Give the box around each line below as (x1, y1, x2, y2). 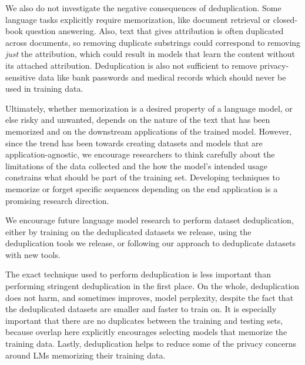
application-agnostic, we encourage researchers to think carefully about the (5, 148, 275, 160)
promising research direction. (5, 194, 109, 206)
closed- (273, 13, 298, 25)
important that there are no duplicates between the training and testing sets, (5, 314, 283, 326)
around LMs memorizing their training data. (5, 349, 166, 361)
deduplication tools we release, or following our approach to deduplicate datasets (5, 237, 296, 249)
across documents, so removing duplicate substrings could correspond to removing (5, 36, 301, 48)
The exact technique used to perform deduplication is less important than (5, 268, 271, 280)
